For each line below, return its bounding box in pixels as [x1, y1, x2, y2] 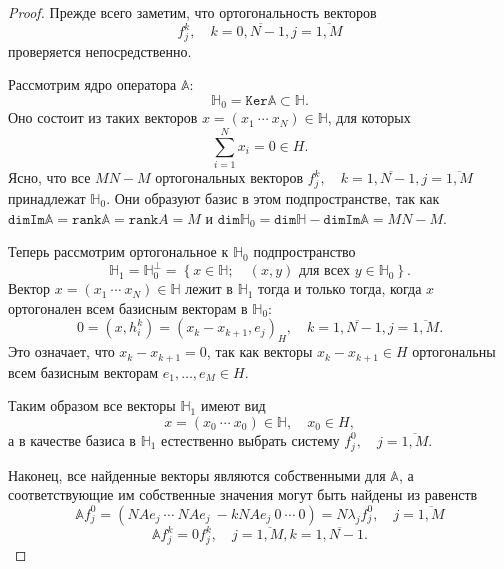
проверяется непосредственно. [8, 40, 192, 61]
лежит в [185, 278, 233, 299]
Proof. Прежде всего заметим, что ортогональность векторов [8, 2, 377, 22]
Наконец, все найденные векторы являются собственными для [8, 464, 386, 485]
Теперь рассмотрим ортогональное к [8, 241, 229, 262]
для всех [298, 264, 351, 279]
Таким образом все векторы [8, 395, 176, 416]
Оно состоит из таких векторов [8, 107, 198, 128]
